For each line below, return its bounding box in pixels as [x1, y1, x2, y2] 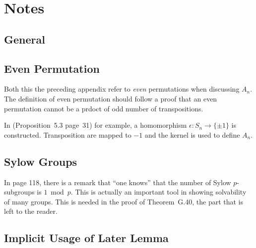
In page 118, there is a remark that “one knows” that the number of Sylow [4, 177, 231, 187]
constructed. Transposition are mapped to [4, 129, 131, 140]
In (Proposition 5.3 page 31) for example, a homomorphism [4, 120, 187, 130]
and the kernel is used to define [144, 129, 240, 140]
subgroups [4, 187, 35, 197]
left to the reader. [4, 206, 58, 216]
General [4, 31, 45, 47]
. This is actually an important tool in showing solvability [70, 187, 247, 197]
